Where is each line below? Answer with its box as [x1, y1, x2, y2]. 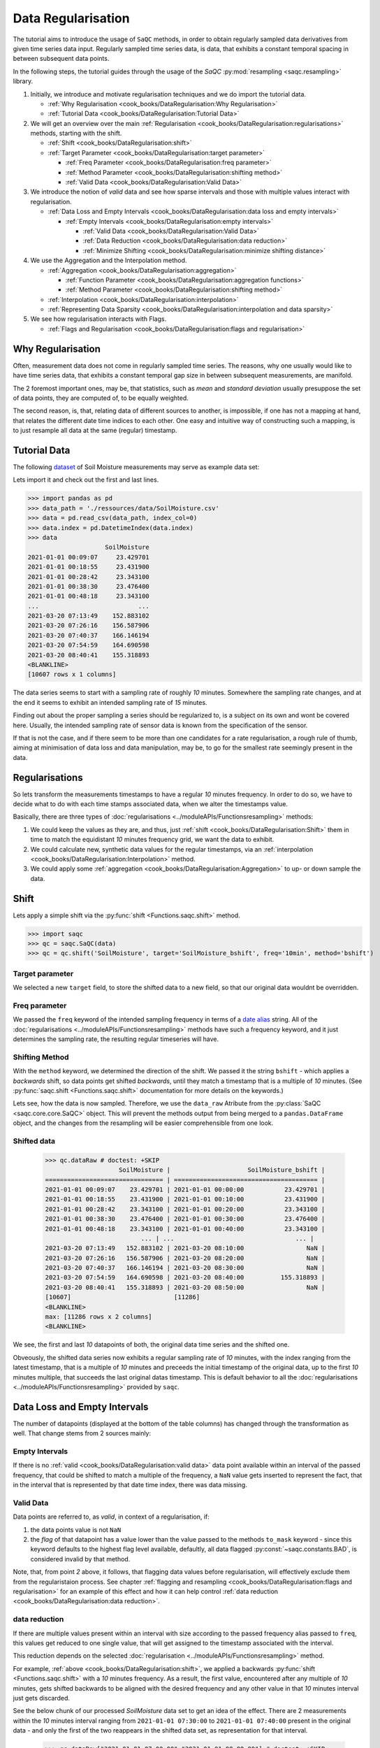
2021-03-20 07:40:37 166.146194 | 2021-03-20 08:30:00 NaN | [45, 1264, 326, 1272]
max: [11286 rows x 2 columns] [45, 1313, 153, 1321]
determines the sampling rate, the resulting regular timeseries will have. [13, 1035, 219, 1043]
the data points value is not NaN [30, 1525, 122, 1534]
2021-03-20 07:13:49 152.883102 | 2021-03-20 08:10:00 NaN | [45, 1245, 326, 1252]
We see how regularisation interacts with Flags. [30, 315, 167, 323]
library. [13, 77, 34, 85]
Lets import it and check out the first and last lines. [13, 475, 159, 484]
